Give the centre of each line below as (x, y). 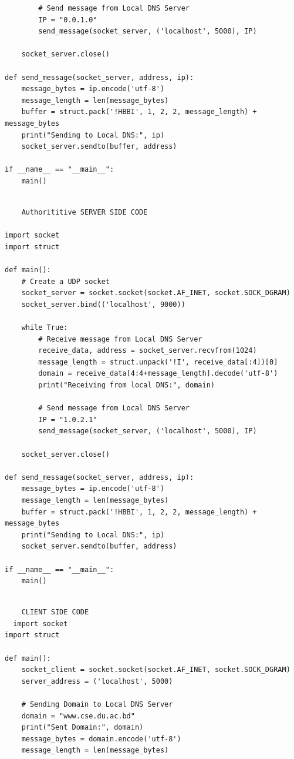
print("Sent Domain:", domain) (82, 728)
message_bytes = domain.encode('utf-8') (101, 739)
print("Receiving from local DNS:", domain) (126, 385)
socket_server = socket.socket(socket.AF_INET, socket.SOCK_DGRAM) (156, 293)
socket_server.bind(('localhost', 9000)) (103, 304)
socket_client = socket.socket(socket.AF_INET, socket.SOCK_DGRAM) (156, 670)
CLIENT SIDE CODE (55, 612)
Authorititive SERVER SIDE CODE (85, 213)
